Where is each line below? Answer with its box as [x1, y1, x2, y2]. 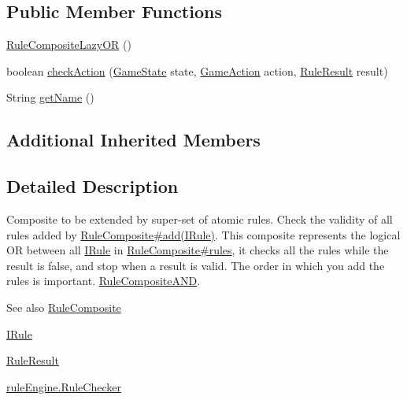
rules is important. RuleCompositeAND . [6, 272, 201, 289]
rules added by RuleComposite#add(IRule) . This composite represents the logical [6, 226, 401, 243]
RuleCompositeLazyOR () [6, 36, 131, 53]
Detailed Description [6, 174, 179, 198]
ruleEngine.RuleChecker [6, 378, 121, 394]
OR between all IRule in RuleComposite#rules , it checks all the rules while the [6, 242, 389, 258]
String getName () [6, 89, 94, 106]
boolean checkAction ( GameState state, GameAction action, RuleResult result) [6, 62, 388, 79]
